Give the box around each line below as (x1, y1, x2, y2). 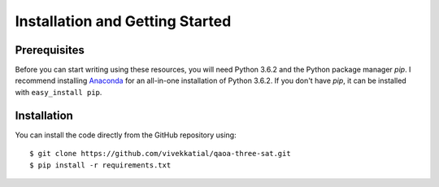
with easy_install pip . (15, 87, 102, 97)
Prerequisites (15, 43, 85, 57)
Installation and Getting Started (15, 12, 232, 30)
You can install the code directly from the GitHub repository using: (15, 130, 237, 140)
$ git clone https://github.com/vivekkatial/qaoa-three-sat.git (29, 149, 292, 159)
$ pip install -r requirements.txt (29, 160, 172, 170)
